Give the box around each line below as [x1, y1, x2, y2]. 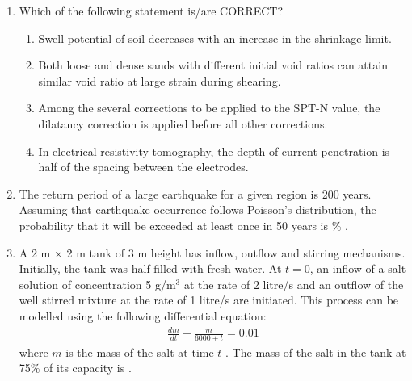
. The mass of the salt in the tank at [225, 343, 406, 360]
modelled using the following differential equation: [19, 307, 267, 324]
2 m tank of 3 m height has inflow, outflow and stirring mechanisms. [66, 244, 406, 261]
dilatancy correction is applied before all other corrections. [38, 115, 328, 132]
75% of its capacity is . [19, 359, 132, 376]
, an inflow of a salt [309, 260, 406, 277]
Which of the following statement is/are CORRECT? [19, 2, 284, 19]
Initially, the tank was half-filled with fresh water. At [19, 260, 282, 277]
